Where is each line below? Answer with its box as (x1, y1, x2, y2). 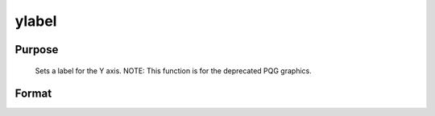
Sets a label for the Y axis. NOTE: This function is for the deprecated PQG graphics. (35, 65, 312, 76)
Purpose (14, 43, 59, 56)
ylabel (14, 12, 57, 30)
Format (14, 87, 52, 101)
